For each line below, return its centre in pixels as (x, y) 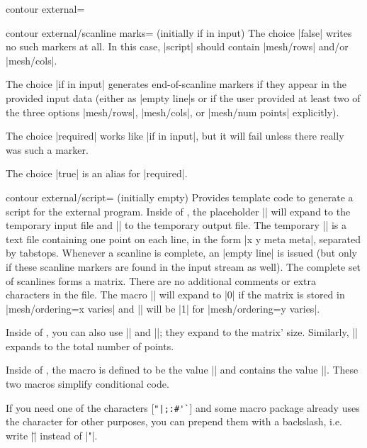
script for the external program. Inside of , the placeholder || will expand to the (178, 211)
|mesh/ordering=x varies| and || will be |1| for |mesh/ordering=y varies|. (163, 308)
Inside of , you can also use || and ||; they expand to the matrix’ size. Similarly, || (182, 332)
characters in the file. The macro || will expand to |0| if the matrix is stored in (175, 295)
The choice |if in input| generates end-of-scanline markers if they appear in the (176, 84)
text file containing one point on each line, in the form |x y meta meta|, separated (183, 239)
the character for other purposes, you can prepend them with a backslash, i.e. (174, 421)
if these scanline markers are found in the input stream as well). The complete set (183, 266)
